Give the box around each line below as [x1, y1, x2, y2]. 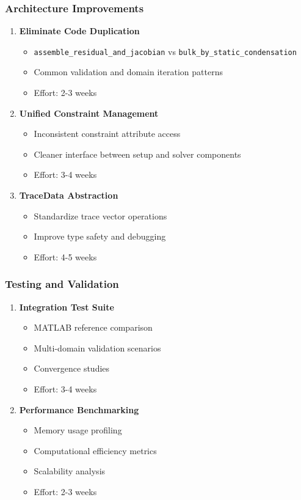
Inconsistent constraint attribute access [34, 127, 181, 140]
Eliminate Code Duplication [19, 24, 140, 37]
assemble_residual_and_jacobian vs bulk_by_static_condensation [34, 45, 297, 57]
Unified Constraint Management [19, 106, 159, 119]
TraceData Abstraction [19, 189, 118, 202]
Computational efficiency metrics [34, 444, 157, 457]
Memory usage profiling [34, 424, 122, 436]
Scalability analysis [34, 465, 106, 477]
